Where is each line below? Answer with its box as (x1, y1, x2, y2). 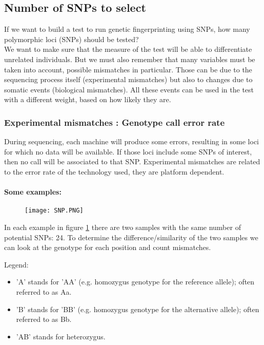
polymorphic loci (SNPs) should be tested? (4, 33, 139, 44)
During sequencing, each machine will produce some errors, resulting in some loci (4, 136, 259, 147)
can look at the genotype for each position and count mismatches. (4, 242, 211, 253)
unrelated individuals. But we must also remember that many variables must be (4, 53, 255, 64)
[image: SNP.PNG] (25, 207, 84, 215)
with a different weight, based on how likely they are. (4, 94, 171, 105)
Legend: (4, 259, 29, 270)
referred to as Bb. (16, 314, 72, 324)
